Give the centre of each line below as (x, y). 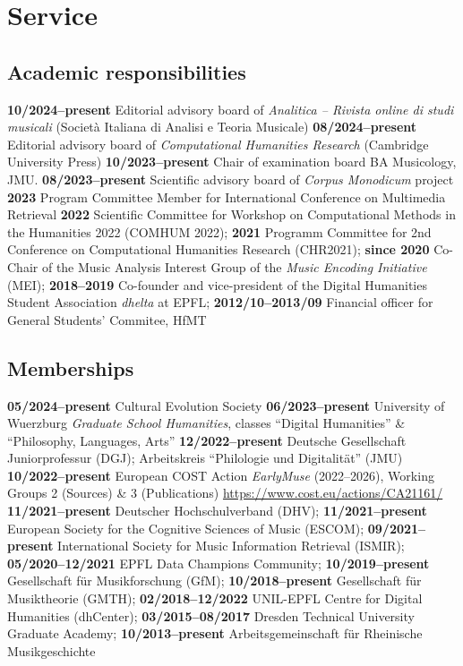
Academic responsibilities (127, 71)
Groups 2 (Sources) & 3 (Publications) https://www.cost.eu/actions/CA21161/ (225, 493)
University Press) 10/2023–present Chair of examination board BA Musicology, (232, 162)
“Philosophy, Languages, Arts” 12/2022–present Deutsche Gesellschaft (207, 440)
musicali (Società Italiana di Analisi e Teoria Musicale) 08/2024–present (212, 127)
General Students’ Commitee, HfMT (107, 319)
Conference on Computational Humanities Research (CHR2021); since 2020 (219, 249)
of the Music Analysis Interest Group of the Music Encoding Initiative (234, 266)
